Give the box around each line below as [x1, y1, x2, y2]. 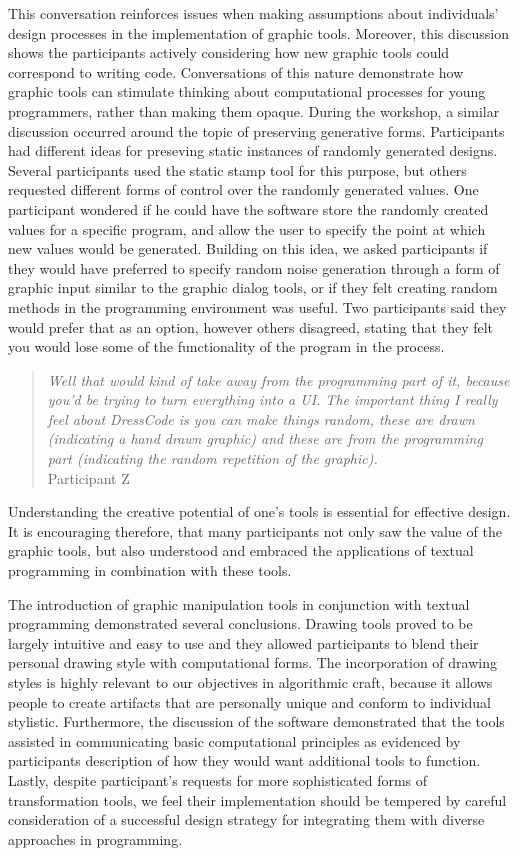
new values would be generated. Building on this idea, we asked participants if [8, 238, 488, 259]
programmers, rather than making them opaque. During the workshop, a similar [8, 100, 500, 121]
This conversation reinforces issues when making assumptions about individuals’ [8, 3, 499, 23]
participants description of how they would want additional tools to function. [8, 750, 481, 771]
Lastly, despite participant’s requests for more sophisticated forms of [8, 769, 428, 790]
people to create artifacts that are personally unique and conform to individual [8, 691, 492, 712]
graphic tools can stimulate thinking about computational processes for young [8, 81, 486, 102]
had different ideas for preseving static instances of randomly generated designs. [8, 140, 498, 161]
